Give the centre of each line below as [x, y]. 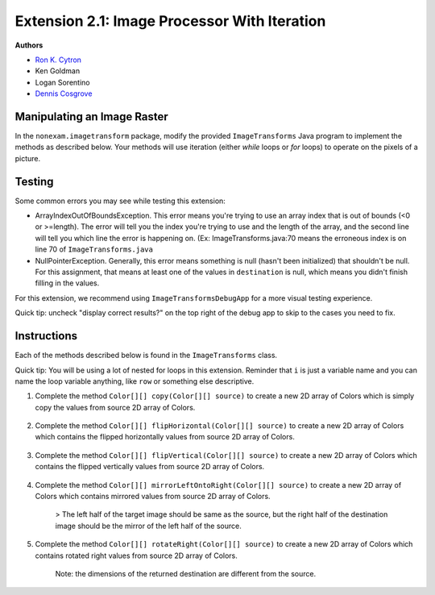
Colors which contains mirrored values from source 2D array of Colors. [153, 497]
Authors [29, 45]
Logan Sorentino [62, 82]
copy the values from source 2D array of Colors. [115, 407]
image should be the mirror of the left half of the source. [148, 526]
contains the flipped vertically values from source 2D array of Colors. [150, 467]
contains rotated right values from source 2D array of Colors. [136, 555]
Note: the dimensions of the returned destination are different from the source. [186, 573]
